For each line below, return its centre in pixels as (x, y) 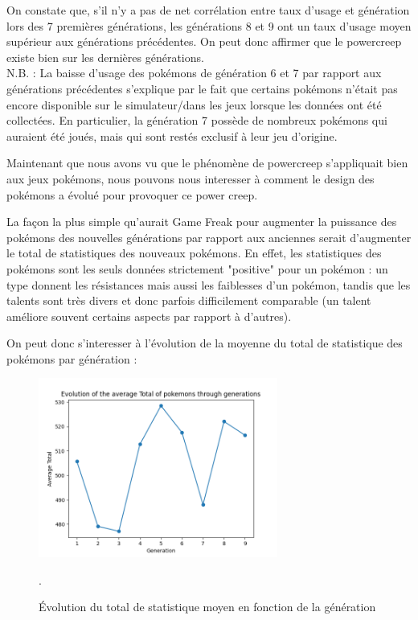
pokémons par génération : (72, 358)
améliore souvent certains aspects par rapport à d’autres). (149, 316)
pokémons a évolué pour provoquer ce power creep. (132, 194)
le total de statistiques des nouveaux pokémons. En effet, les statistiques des (194, 253)
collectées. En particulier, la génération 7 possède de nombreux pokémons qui (197, 120)
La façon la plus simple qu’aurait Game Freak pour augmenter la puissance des (202, 222)
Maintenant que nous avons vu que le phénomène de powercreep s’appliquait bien (207, 163)
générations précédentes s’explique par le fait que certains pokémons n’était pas (202, 88)
